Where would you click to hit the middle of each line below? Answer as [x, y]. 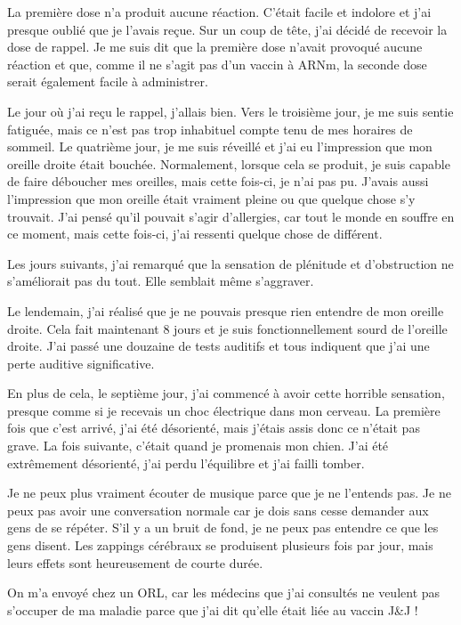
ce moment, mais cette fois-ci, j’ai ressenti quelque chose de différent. [195, 234]
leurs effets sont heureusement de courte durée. [135, 562]
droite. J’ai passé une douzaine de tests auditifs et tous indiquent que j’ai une [218, 346]
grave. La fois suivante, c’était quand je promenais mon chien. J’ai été [198, 446]
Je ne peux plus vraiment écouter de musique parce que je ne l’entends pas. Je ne [229, 493]
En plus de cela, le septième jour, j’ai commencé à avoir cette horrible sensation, [226, 393]
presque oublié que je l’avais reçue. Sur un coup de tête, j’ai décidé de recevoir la [227, 29]
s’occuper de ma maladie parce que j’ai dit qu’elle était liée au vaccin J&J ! [213, 609]
